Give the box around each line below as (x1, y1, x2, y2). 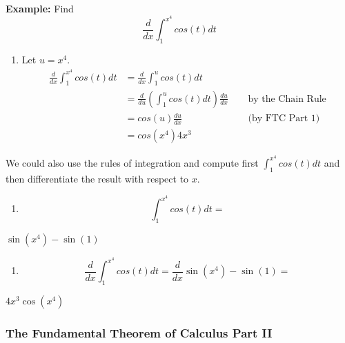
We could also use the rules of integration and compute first (6, 155, 259, 169)
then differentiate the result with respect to (6, 171, 189, 185)
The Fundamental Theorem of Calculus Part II (6, 324, 273, 341)
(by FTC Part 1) (248, 114, 320, 124)
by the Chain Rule (248, 94, 326, 104)
